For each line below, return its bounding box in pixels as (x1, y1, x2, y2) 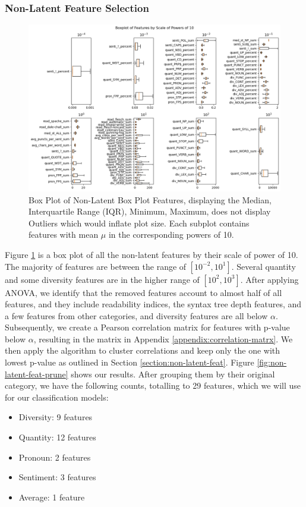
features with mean (29, 228, 99, 241)
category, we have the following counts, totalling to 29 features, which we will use (5, 379, 301, 392)
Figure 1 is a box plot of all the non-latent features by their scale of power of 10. (5, 248, 298, 260)
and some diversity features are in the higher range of (5, 273, 200, 285)
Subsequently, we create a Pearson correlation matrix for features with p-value (5, 321, 290, 333)
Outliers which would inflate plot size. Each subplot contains (29, 216, 250, 229)
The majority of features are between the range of (5, 260, 187, 272)
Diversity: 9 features (18, 411, 93, 423)
